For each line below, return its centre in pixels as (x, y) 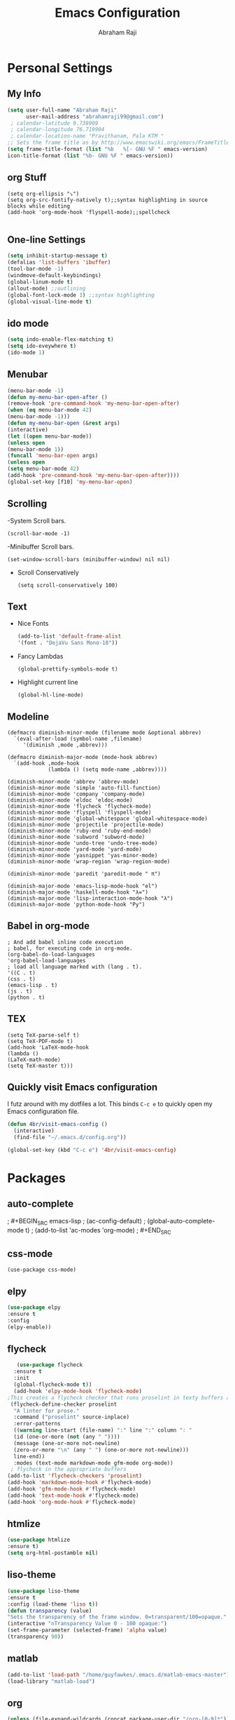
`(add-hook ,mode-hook (47, 763)
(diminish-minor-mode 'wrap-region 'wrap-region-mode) (89, 861)
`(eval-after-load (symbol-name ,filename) (78, 739)
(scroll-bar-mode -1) (39, 533)
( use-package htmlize (39, 1540)
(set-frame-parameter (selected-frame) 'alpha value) (87, 1630)
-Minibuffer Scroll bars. (41, 546)
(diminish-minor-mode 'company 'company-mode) (76, 794)
